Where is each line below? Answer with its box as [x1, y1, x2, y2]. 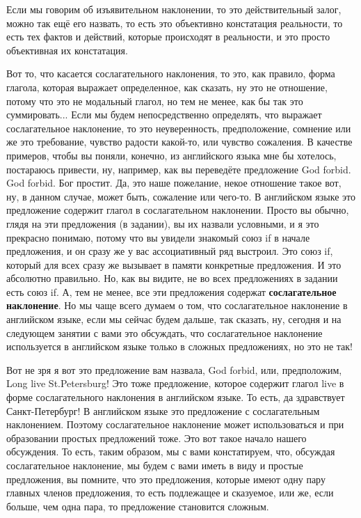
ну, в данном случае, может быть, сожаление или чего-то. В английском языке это [6, 189, 355, 203]
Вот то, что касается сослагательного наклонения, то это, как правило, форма [6, 66, 335, 81]
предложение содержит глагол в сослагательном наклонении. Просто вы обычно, [6, 203, 349, 217]
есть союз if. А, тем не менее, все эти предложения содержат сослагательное [6, 284, 337, 299]
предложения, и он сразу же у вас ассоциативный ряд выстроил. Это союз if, [6, 244, 333, 258]
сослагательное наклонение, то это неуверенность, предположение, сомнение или [6, 120, 351, 135]
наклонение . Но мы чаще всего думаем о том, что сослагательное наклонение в [6, 298, 348, 313]
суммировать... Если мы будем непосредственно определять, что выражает [6, 107, 322, 122]
